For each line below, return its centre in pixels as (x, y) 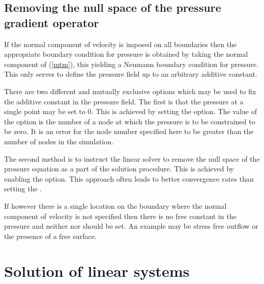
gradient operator (52, 22)
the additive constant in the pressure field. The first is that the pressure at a (124, 101)
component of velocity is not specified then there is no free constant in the (120, 216)
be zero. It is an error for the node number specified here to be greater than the (129, 131)
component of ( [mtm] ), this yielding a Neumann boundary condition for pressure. (131, 64)
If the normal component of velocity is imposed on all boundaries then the (121, 44)
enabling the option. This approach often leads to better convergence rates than (129, 178)
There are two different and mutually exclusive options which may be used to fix (130, 91)
